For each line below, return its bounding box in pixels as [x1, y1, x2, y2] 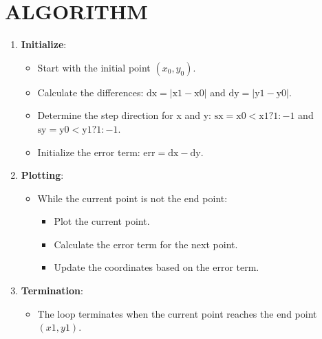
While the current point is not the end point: [37, 190, 228, 205]
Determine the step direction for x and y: [37, 108, 211, 122]
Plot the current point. [54, 214, 150, 228]
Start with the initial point [37, 60, 151, 74]
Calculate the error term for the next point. [54, 237, 238, 251]
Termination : [21, 283, 83, 298]
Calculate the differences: [37, 85, 144, 99]
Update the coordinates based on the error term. [54, 260, 259, 274]
